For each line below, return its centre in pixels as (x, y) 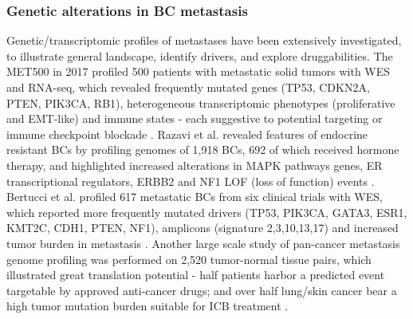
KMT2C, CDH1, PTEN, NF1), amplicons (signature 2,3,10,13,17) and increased (203, 228)
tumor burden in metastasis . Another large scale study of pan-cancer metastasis (203, 243)
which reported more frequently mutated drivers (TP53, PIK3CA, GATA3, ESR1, (207, 212)
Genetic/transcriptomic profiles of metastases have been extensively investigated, (204, 40)
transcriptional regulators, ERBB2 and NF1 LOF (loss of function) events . (191, 181)
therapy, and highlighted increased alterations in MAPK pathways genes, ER (195, 165)
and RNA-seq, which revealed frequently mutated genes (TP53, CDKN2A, (188, 87)
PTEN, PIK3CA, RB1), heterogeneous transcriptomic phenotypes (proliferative (201, 102)
